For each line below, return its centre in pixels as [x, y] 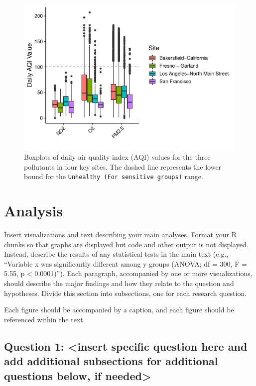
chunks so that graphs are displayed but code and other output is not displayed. [126, 244]
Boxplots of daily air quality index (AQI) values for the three [117, 157]
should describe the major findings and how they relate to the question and [119, 283]
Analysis [34, 211]
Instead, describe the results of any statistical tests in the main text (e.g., [116, 254]
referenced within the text [44, 319]
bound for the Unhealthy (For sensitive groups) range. [114, 176]
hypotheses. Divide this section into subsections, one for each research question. [126, 293]
